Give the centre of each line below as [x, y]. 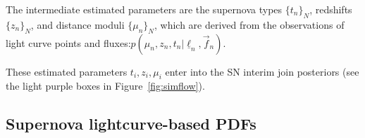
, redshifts [331, 9]
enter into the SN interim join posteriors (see [262, 71]
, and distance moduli [78, 24]
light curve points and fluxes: [68, 42]
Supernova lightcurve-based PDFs [131, 124]
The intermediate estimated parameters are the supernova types [144, 9]
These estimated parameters [67, 71]
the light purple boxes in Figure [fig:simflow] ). [105, 86]
